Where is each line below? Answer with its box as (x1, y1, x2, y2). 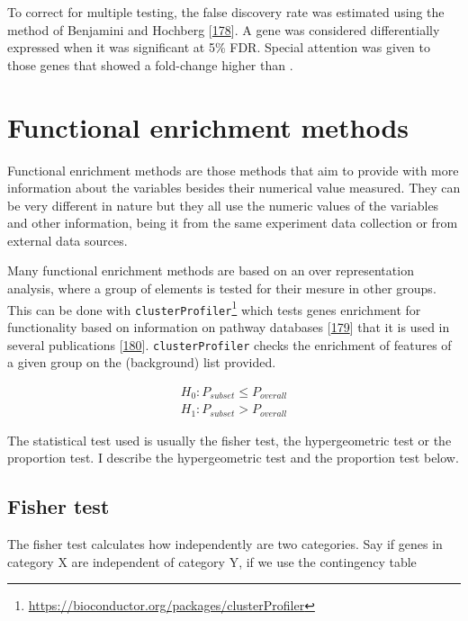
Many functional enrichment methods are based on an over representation (7, 261, 414, 280)
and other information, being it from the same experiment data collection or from (7, 213, 458, 232)
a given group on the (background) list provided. (7, 353, 276, 372)
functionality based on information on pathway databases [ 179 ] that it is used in (7, 317, 450, 336)
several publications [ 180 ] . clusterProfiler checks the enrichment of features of (7, 335, 452, 354)
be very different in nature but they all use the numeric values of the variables (7, 195, 439, 214)
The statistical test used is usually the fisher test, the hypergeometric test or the (7, 430, 452, 449)
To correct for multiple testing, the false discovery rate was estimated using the (7, 3, 445, 21)
